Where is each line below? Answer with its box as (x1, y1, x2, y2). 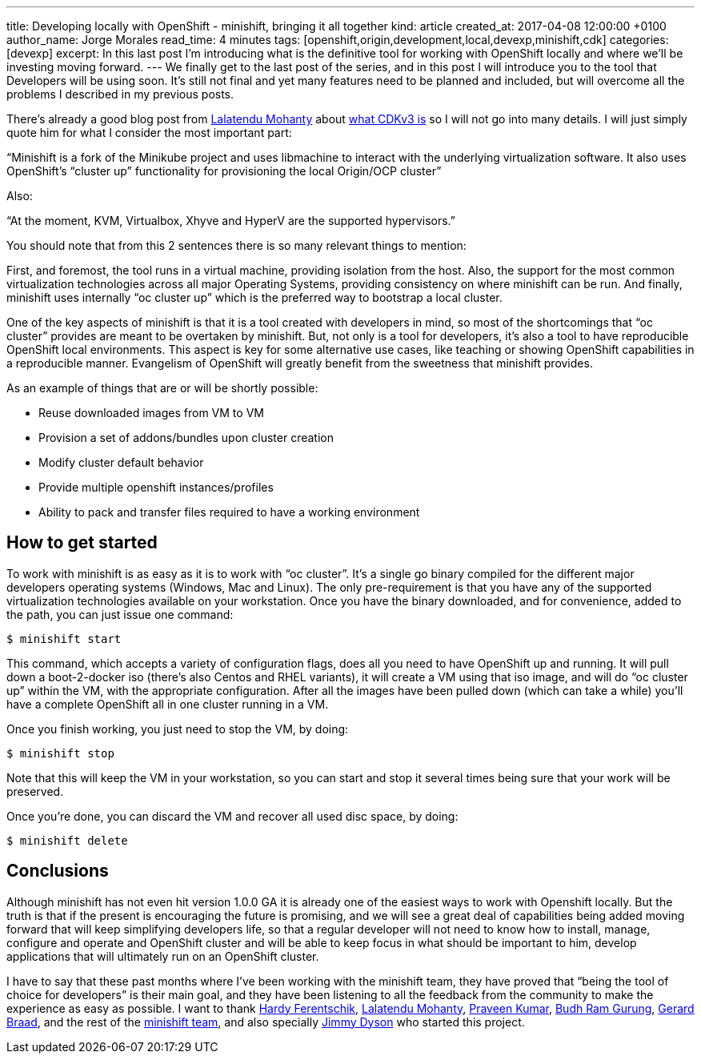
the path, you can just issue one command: (6, 607, 234, 621)
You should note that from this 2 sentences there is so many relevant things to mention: (6, 239, 467, 252)
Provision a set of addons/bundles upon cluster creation (38, 431, 334, 444)
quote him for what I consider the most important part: (6, 126, 292, 139)
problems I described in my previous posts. (6, 87, 234, 101)
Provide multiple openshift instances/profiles (38, 480, 274, 494)
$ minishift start (6, 632, 122, 645)
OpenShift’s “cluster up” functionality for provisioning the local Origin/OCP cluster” (6, 164, 442, 178)
